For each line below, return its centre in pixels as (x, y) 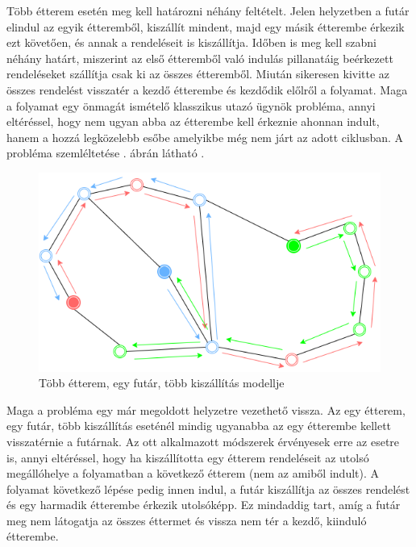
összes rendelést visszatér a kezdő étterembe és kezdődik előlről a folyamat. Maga (207, 89)
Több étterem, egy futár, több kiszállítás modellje (162, 383)
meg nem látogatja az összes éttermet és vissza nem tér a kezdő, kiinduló (187, 520)
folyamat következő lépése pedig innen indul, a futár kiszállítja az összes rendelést (208, 489)
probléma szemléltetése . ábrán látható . (106, 153)
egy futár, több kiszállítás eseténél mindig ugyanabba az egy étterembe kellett (199, 426)
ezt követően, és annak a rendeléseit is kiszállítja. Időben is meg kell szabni (191, 42)
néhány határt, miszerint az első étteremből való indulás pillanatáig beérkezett (200, 58)
